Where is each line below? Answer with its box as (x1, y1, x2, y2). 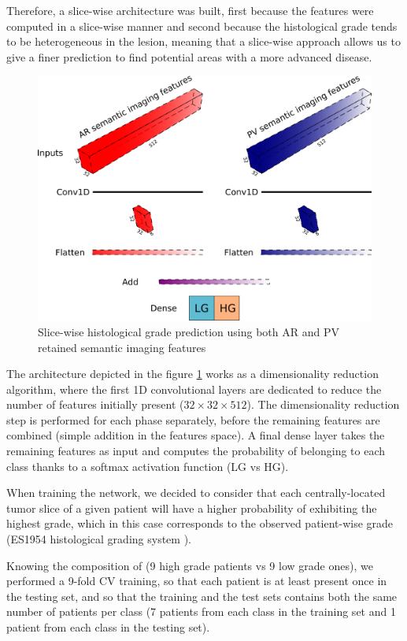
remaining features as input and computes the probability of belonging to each (6, 443, 386, 459)
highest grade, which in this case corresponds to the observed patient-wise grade (6, 515, 394, 532)
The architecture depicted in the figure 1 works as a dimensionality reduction (6, 365, 379, 382)
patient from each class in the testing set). (6, 619, 210, 635)
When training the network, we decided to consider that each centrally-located (6, 484, 386, 501)
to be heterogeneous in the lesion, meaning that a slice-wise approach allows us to (6, 33, 401, 50)
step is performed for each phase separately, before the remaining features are (6, 411, 380, 428)
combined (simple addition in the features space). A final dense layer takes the (6, 427, 385, 443)
